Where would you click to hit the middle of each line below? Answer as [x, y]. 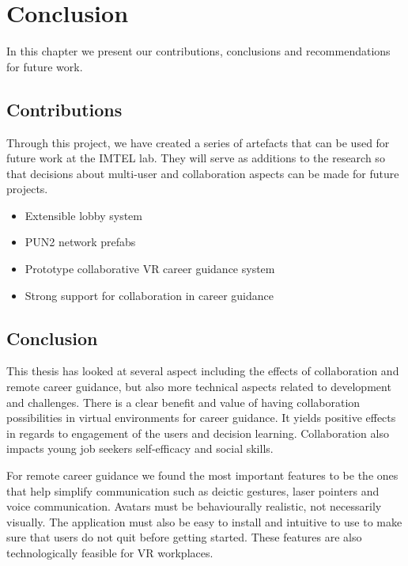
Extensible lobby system [84, 215]
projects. [27, 189]
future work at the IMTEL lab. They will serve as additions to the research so [196, 158]
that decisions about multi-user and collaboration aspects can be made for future [203, 173]
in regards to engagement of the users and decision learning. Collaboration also [198, 433]
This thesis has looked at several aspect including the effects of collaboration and [203, 371]
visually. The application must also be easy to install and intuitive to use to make [204, 521]
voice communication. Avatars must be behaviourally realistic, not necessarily [194, 506]
